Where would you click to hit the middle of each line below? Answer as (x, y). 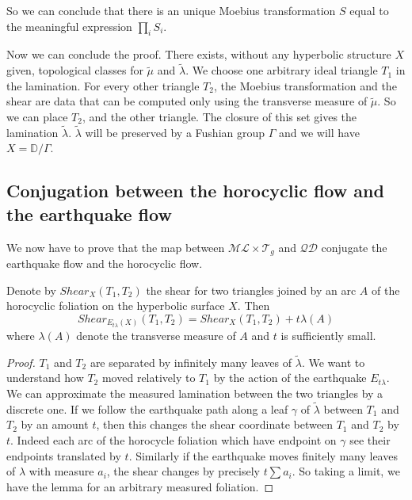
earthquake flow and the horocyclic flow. (105, 263)
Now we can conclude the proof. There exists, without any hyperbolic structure (199, 54)
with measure (61, 471)
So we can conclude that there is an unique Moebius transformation (171, 10)
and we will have (319, 132)
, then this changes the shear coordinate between (215, 424)
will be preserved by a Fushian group (175, 132)
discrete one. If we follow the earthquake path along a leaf (147, 408)
